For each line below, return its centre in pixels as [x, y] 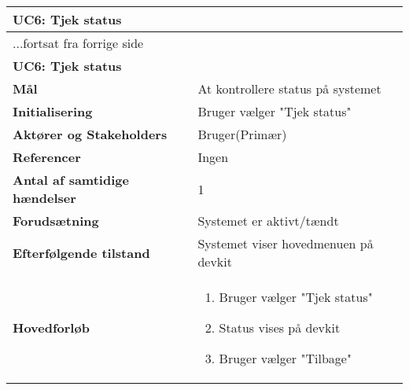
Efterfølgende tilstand [81, 252]
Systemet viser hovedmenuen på [286, 243]
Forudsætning [56, 221]
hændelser [44, 198]
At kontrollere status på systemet [289, 88]
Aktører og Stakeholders [90, 134]
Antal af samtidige [71, 180]
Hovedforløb [51, 327]
